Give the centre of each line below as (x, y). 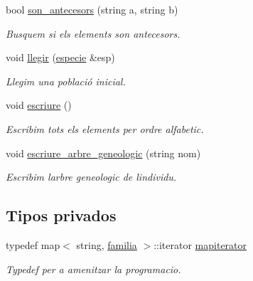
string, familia (107, 244)
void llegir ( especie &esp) (60, 57)
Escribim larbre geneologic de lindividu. (91, 177)
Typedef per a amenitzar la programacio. (93, 269)
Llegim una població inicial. (66, 81)
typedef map (33, 244)
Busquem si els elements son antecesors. (93, 33)
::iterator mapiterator (200, 244)
